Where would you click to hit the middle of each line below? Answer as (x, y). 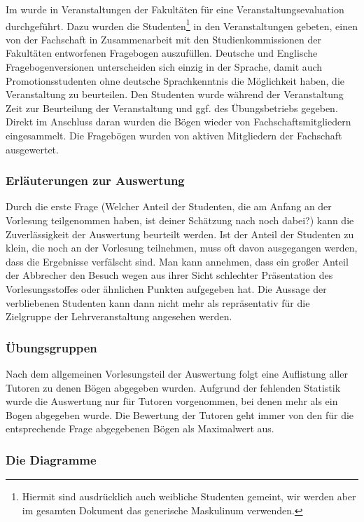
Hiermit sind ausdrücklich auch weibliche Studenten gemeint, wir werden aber (189, 496)
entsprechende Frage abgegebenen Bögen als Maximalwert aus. (140, 428)
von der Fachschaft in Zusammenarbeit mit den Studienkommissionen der (163, 39)
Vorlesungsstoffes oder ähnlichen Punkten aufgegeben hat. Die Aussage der (166, 288)
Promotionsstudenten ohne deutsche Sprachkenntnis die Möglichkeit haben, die (175, 80)
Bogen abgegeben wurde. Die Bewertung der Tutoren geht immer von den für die (180, 414)
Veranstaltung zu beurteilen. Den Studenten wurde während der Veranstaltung (175, 94)
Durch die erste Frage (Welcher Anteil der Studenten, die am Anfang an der (169, 206)
